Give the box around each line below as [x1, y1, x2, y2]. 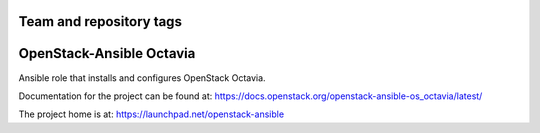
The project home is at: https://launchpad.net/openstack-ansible [18, 108, 285, 120]
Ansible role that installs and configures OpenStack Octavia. [18, 71, 266, 84]
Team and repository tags [18, 13, 182, 30]
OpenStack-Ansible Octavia [18, 45, 196, 62]
